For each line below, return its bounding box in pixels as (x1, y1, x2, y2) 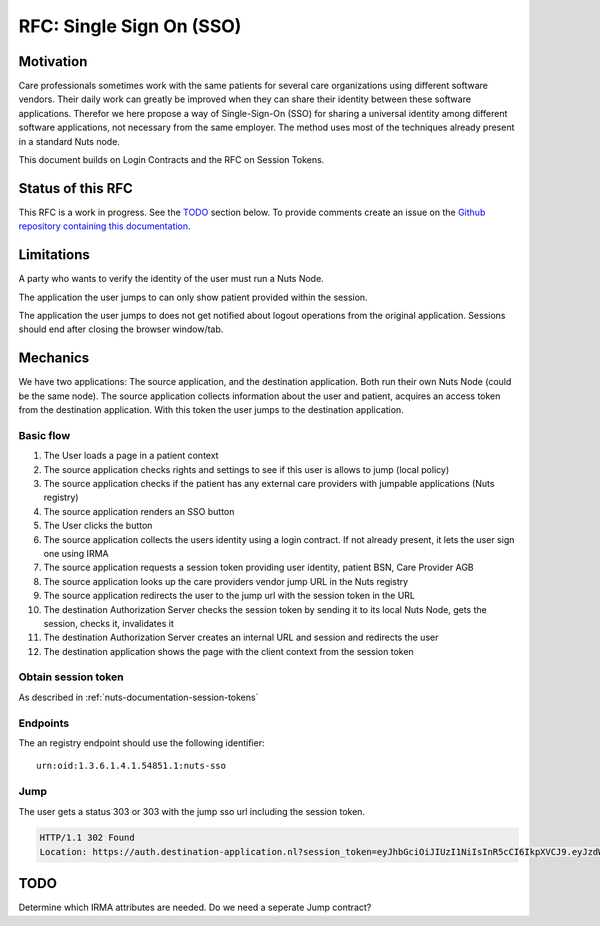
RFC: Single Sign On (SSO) (18, 15, 242, 37)
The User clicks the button (43, 520, 153, 532)
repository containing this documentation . (18, 220, 191, 232)
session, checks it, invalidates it (43, 617, 174, 629)
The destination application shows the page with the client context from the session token (43, 645, 414, 657)
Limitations (18, 246, 90, 264)
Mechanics (18, 350, 90, 367)
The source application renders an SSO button (43, 505, 235, 517)
